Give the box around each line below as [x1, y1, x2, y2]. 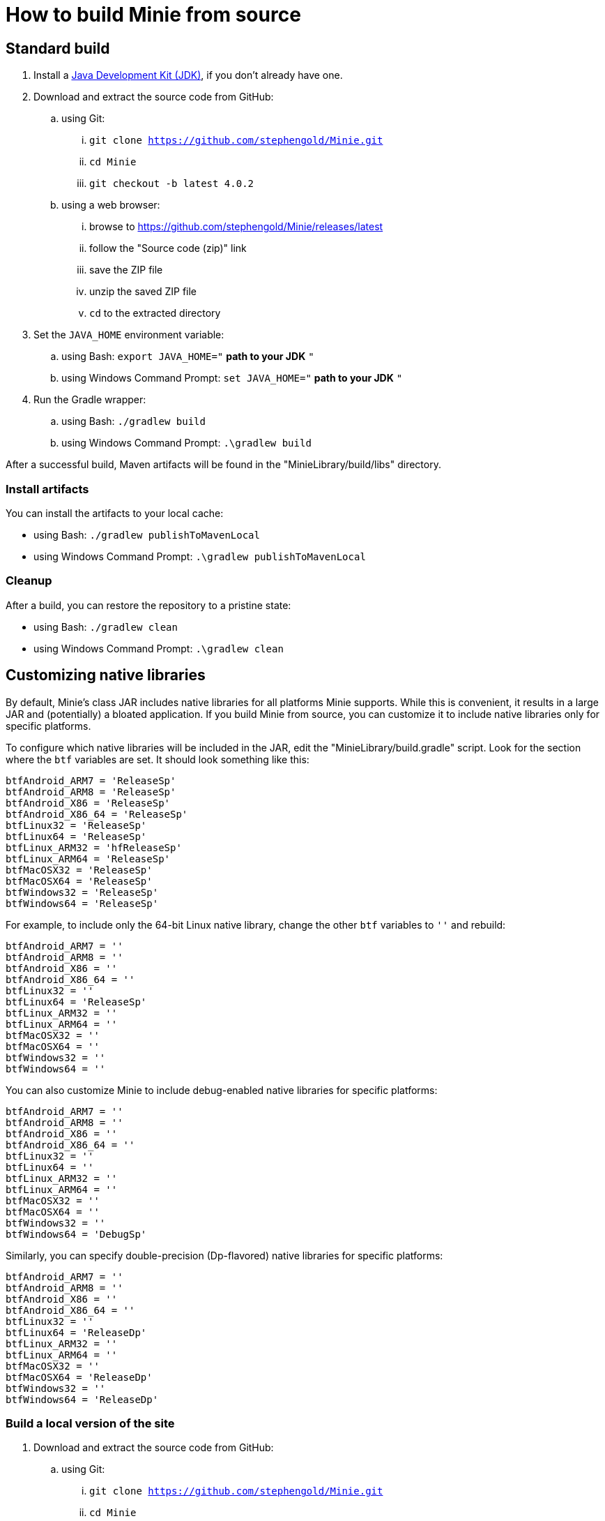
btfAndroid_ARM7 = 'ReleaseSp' [6, 774, 176, 786]
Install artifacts [6, 481, 89, 496]
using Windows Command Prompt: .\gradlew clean [33, 642, 284, 654]
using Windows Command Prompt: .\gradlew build [61, 437, 312, 449]
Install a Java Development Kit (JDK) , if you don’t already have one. [33, 69, 343, 82]
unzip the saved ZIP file [89, 285, 197, 298]
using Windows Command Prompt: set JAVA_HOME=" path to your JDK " [61, 372, 403, 384]
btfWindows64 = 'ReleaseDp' [6, 1393, 159, 1405]
